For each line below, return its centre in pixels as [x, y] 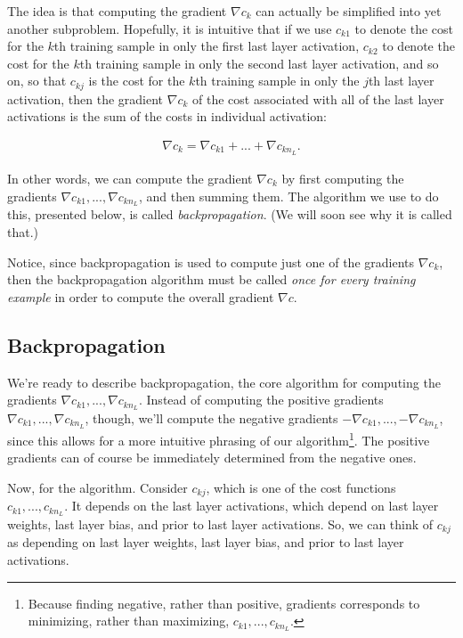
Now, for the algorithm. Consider [97, 487]
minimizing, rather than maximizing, [129, 621]
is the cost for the [137, 81]
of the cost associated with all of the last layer [318, 98]
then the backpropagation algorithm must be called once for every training [211, 279]
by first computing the [343, 178]
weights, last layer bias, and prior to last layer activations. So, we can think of [220, 524]
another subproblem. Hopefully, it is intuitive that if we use [170, 28]
